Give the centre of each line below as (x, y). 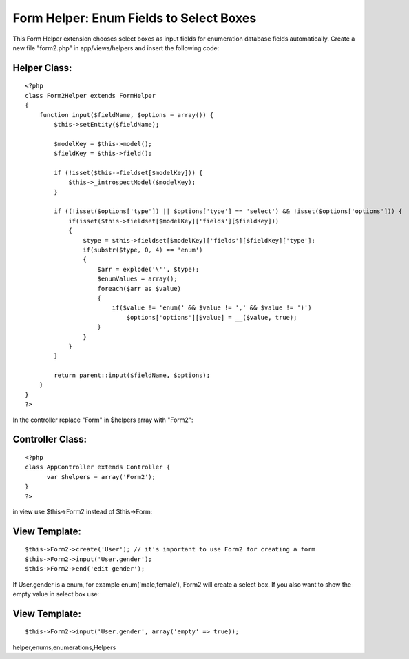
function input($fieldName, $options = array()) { (126, 115)
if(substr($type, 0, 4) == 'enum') (143, 250)
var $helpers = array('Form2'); (101, 477)
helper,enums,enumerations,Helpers (64, 647)
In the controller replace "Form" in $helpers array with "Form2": (103, 420)
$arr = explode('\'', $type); (148, 269)
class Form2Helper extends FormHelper (91, 95)
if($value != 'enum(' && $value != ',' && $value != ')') (212, 308)
